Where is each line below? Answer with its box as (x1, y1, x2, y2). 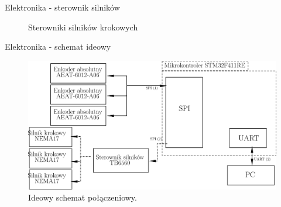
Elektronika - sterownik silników (5, 1, 120, 13)
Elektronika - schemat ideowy (5, 40, 111, 53)
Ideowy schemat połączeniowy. (28, 191, 137, 203)
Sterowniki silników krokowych (28, 20, 138, 33)
